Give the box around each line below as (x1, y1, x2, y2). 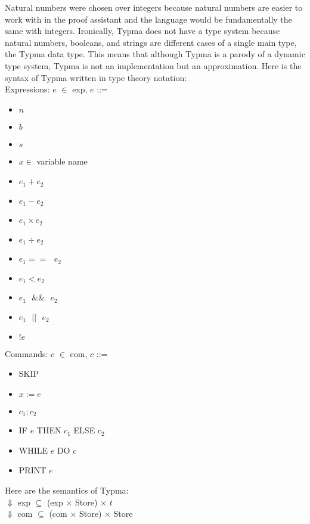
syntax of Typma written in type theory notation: (5, 71, 187, 83)
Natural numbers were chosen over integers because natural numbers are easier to (5, 1, 303, 13)
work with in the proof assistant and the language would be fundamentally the (5, 13, 292, 25)
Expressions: (5, 83, 50, 95)
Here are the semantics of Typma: (5, 483, 129, 496)
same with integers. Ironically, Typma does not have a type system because (5, 24, 280, 37)
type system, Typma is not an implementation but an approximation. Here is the (5, 59, 302, 72)
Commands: (5, 347, 48, 359)
